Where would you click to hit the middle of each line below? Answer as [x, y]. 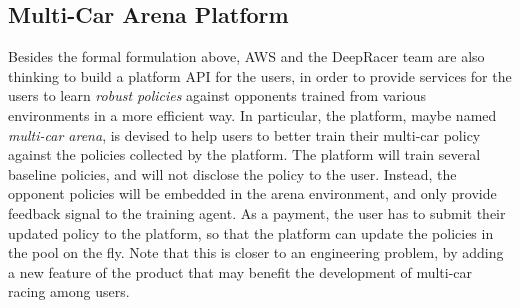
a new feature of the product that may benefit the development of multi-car [240, 271]
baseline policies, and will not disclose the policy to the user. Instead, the [232, 173]
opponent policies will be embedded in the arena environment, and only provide [252, 193]
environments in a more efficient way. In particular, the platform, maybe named [252, 114]
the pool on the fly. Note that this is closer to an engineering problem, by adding [256, 252]
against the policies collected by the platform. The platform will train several [244, 154]
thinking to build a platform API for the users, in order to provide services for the [260, 75]
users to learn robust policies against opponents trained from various [217, 95]
